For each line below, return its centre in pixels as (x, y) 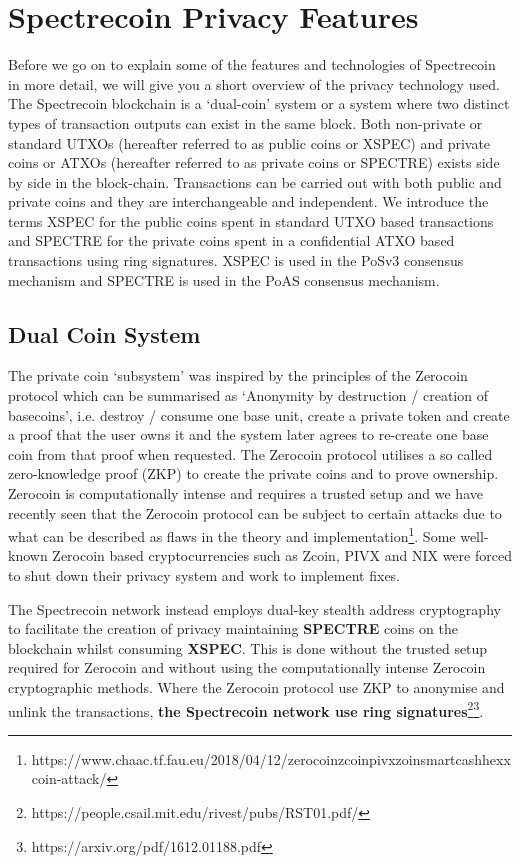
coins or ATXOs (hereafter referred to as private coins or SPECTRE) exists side (254, 162)
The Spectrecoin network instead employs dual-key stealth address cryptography (254, 608)
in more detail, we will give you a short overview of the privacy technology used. (254, 83)
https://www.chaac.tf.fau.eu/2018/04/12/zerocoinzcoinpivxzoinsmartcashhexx (271, 758)
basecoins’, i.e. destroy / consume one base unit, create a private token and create (259, 414)
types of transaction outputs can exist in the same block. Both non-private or (245, 122)
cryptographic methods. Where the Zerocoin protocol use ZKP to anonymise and (256, 687)
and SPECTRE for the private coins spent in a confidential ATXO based (231, 240)
